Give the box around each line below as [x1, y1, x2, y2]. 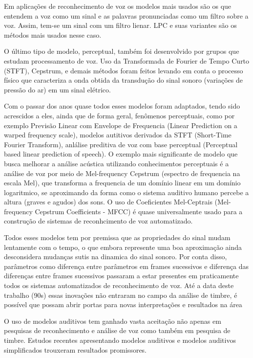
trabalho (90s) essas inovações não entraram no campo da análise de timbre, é [4, 290, 237, 300]
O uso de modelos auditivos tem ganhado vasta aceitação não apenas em [4, 315, 221, 326]
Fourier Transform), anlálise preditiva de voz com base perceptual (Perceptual [4, 139, 238, 149]
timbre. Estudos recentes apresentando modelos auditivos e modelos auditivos [4, 335, 236, 345]
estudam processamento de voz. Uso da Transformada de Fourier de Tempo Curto [4, 55, 250, 66]
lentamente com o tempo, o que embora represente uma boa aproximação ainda [4, 242, 242, 252]
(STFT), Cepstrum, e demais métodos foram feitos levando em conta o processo [4, 65, 243, 75]
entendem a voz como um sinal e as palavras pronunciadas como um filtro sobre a [4, 10, 249, 21]
